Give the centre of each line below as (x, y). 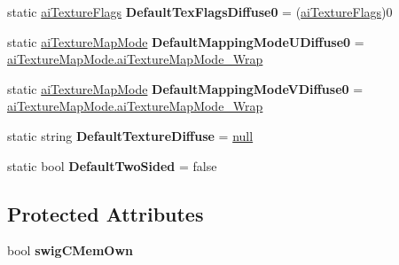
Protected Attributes (106, 213)
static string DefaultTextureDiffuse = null (130, 135)
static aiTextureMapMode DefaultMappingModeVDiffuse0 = (185, 88)
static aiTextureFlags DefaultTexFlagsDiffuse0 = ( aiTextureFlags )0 (200, 12)
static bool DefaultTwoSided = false (112, 165)
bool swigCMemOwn (70, 250)
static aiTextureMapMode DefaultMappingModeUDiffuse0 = (186, 41)
